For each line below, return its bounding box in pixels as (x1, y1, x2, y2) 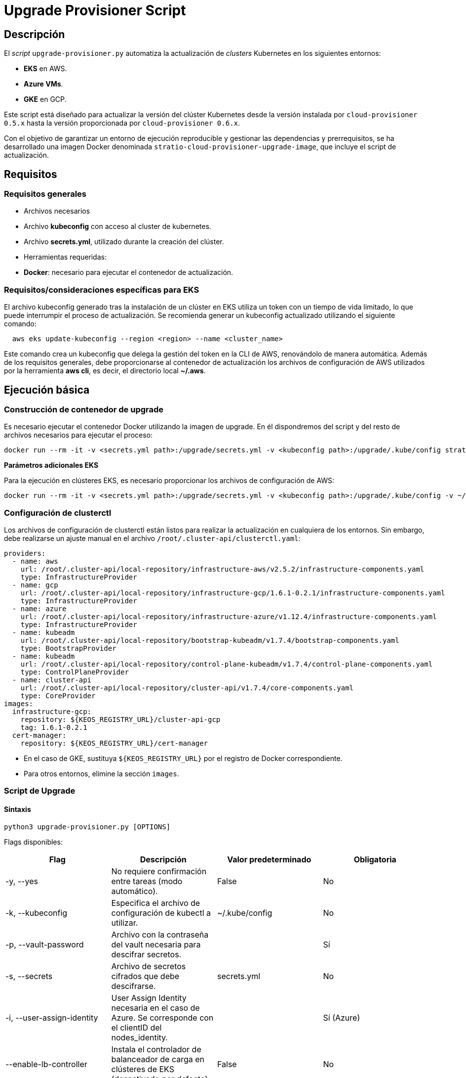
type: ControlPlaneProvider (20, 668, 129, 676)
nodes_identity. (111, 1032, 168, 1042)
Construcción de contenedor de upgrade (4, 404, 164, 414)
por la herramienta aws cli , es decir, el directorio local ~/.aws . (4, 366, 206, 375)
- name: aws (12, 557, 58, 566)
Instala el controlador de (111, 1044, 201, 1054)
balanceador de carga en (111, 1054, 205, 1064)
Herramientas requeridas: (24, 253, 107, 262)
